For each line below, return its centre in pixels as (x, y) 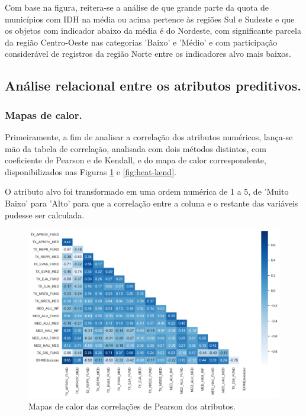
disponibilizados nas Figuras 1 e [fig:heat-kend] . (91, 171)
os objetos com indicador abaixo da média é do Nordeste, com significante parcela (153, 30)
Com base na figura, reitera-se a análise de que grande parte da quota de (137, 7)
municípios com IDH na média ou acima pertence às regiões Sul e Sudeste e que (150, 19)
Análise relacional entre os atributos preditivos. (153, 86)
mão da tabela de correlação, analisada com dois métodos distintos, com (136, 148)
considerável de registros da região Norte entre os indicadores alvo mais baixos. (148, 54)
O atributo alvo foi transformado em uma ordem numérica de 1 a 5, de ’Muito (147, 191)
